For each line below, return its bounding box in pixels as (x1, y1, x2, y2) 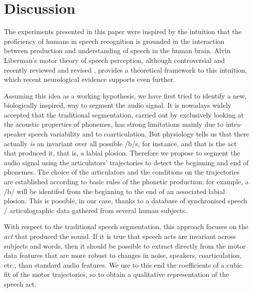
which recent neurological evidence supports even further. (4, 74, 175, 84)
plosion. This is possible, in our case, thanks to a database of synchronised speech (4, 195, 247, 206)
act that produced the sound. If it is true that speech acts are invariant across (4, 231, 236, 241)
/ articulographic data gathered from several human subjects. (4, 205, 187, 215)
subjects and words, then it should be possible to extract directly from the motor (4, 240, 246, 251)
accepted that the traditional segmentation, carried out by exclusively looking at (4, 109, 244, 119)
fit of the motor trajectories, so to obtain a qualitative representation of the (4, 269, 229, 279)
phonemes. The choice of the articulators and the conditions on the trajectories (4, 167, 240, 177)
